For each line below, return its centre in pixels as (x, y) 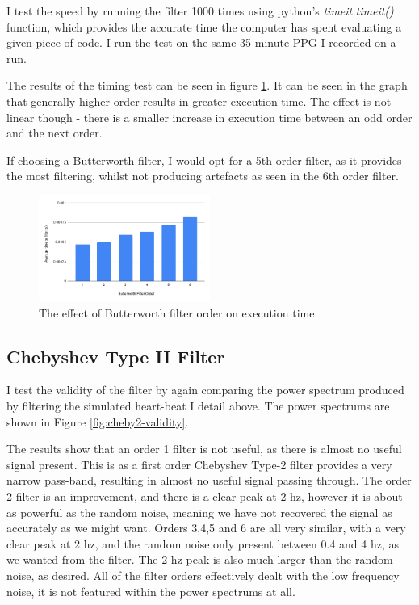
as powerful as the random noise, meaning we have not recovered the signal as (199, 512)
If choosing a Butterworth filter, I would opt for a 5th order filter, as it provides (204, 160)
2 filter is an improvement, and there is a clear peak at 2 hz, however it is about (205, 496)
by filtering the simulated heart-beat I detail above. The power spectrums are (198, 405)
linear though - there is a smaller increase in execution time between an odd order (209, 117)
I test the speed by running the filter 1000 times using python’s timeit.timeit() (200, 11)
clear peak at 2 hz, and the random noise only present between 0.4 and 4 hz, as (203, 543)
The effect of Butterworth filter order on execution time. (178, 312)
